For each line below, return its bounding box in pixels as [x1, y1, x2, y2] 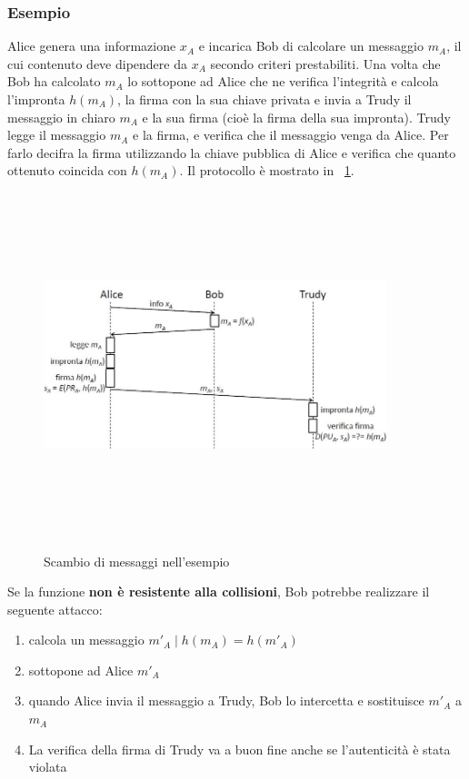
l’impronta [7, 90, 65, 108]
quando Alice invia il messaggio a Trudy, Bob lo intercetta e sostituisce [28, 691, 424, 710]
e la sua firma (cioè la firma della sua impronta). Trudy [142, 107, 451, 126]
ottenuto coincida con [7, 161, 127, 180]
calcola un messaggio [28, 630, 145, 649]
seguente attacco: [7, 599, 103, 618]
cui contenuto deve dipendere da [7, 54, 187, 73]
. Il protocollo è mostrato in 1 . [179, 161, 354, 180]
